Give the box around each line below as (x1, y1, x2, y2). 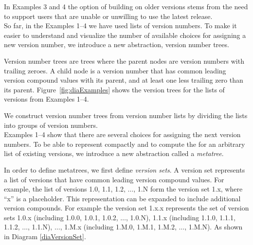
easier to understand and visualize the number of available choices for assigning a (4, 30, 246, 40)
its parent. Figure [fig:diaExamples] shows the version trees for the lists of (4, 84, 225, 94)
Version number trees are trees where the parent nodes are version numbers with (4, 55, 244, 66)
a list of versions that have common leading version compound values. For (4, 174, 224, 184)
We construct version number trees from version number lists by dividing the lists (4, 110, 248, 120)
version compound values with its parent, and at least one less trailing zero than (4, 75, 243, 85)
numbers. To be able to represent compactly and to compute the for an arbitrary (4, 139, 245, 149)
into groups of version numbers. (4, 120, 98, 130)
